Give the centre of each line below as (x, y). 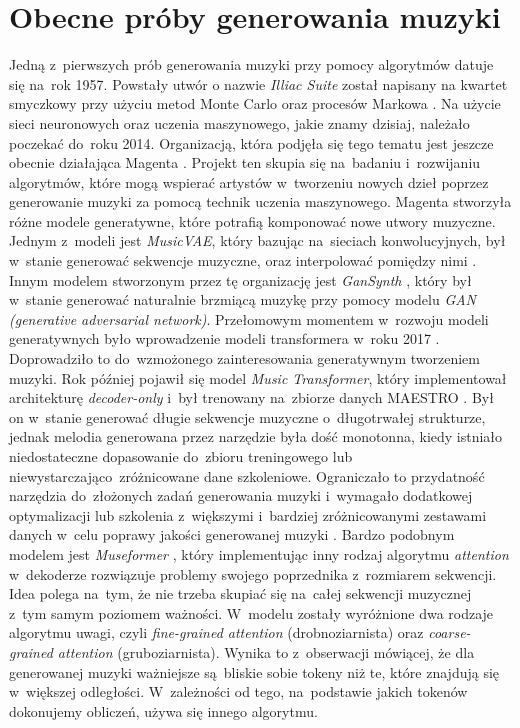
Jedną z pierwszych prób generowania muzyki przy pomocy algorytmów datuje (251, 64)
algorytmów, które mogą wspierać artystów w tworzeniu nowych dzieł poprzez (249, 181)
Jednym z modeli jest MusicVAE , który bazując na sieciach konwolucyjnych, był (257, 240)
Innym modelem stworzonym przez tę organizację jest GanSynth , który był (240, 279)
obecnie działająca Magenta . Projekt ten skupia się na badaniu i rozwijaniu (245, 162)
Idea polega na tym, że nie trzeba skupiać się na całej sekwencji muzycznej (240, 593)
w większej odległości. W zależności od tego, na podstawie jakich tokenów (238, 691)
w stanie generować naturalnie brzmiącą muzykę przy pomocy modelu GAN (243, 299)
